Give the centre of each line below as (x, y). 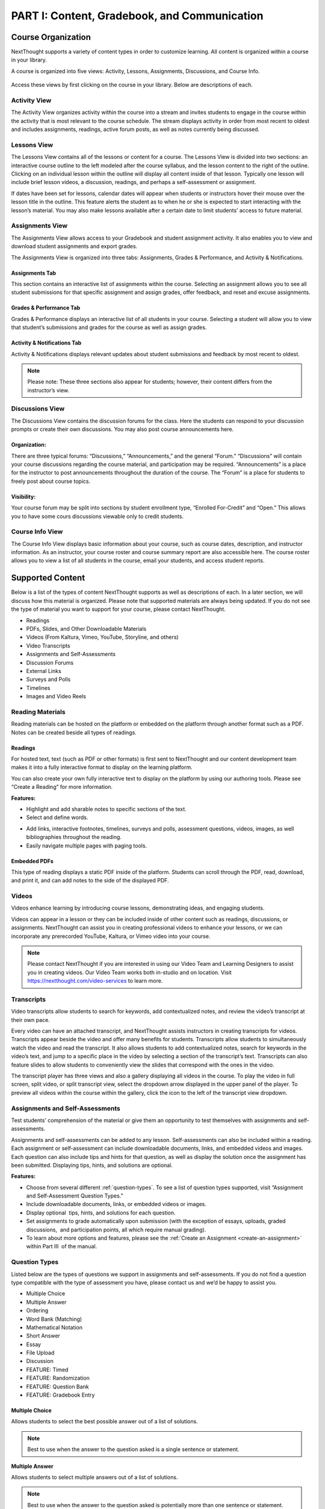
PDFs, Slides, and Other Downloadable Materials (86, 628)
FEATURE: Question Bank (58, 1386)
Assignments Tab (34, 273)
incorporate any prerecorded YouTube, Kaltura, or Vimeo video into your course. (111, 936)
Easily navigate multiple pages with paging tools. (87, 846)
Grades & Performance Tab (46, 308)
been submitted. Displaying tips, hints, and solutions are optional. (92, 1165)
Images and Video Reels (56, 697)
